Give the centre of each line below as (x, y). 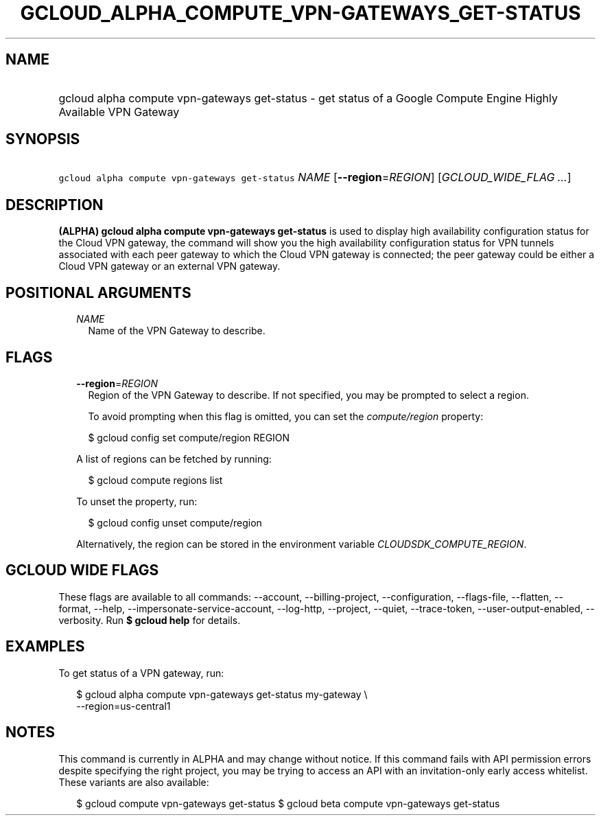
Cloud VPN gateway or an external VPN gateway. (169, 266)
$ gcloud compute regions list (155, 480)
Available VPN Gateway (119, 112)
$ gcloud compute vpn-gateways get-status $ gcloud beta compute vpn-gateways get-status (288, 803)
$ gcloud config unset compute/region (175, 522)
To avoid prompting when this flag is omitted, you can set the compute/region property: (286, 416)
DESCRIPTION (55, 205)
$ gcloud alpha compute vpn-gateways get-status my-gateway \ (222, 694)
